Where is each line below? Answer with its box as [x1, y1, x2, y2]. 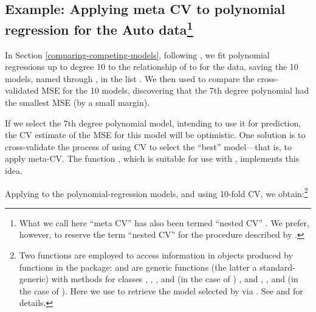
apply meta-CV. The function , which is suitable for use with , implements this [5, 152, 300, 165]
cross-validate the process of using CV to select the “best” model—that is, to [5, 140, 292, 153]
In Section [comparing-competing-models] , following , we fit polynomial [5, 48, 270, 61]
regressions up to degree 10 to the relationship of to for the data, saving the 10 [5, 60, 298, 73]
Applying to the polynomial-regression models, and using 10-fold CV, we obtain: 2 [5, 185, 308, 199]
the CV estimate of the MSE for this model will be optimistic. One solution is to [5, 128, 306, 141]
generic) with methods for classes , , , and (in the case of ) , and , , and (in [19, 272, 298, 285]
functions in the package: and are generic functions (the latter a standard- [19, 260, 295, 273]
